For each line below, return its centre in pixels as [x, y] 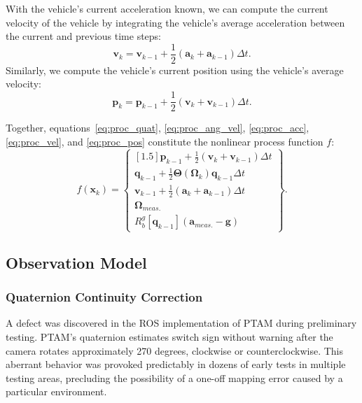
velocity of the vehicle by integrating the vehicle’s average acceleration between [175, 22]
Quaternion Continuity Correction [104, 297]
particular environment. [56, 391]
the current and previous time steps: [84, 36]
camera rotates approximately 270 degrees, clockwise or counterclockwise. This [174, 350]
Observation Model [76, 262]
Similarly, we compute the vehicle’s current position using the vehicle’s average [175, 70]
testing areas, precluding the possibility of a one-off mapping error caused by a [174, 377]
